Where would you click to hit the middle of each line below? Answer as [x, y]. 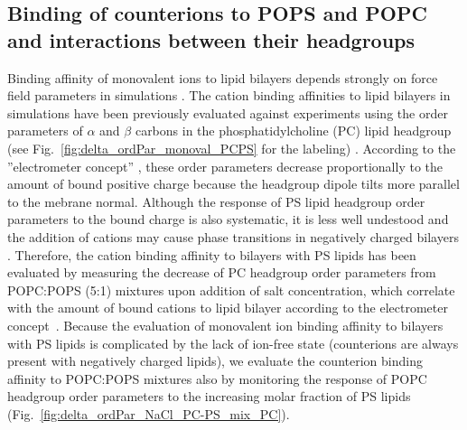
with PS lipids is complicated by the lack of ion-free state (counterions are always [233, 343]
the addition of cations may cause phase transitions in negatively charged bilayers [233, 236]
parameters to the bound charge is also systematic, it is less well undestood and [228, 219]
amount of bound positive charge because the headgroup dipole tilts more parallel [233, 184]
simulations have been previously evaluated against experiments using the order [228, 112]
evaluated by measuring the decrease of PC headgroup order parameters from [222, 272]
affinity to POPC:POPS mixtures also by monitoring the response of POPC [217, 378]
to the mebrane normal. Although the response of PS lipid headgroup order [216, 201]
